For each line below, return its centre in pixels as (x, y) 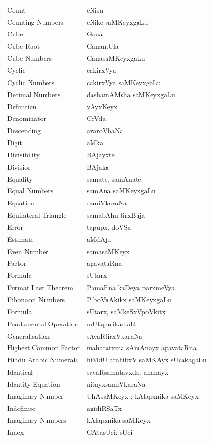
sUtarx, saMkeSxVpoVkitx (126, 311)
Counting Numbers (36, 22)
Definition (22, 106)
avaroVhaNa (105, 130)
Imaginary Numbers (37, 420)
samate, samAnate (114, 179)
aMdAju (99, 239)
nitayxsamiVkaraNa (116, 383)
